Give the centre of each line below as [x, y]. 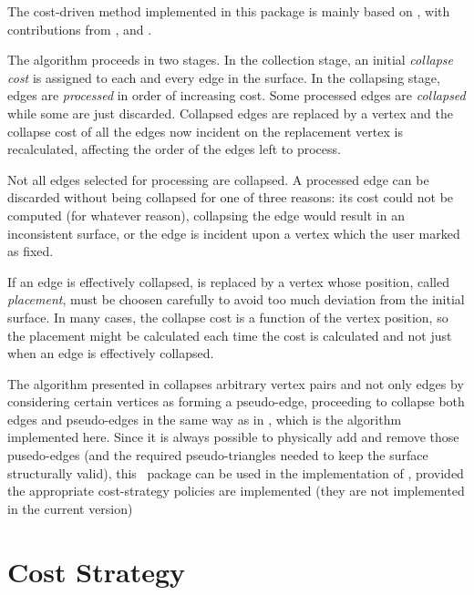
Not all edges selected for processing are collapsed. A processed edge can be [218, 179]
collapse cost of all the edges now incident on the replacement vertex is [205, 131]
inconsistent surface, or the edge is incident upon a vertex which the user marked [234, 233]
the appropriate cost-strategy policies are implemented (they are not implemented [236, 491]
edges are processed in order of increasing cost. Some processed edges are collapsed [237, 95]
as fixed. [31, 251]
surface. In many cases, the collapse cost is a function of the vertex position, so [228, 317]
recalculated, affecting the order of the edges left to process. [174, 149]
